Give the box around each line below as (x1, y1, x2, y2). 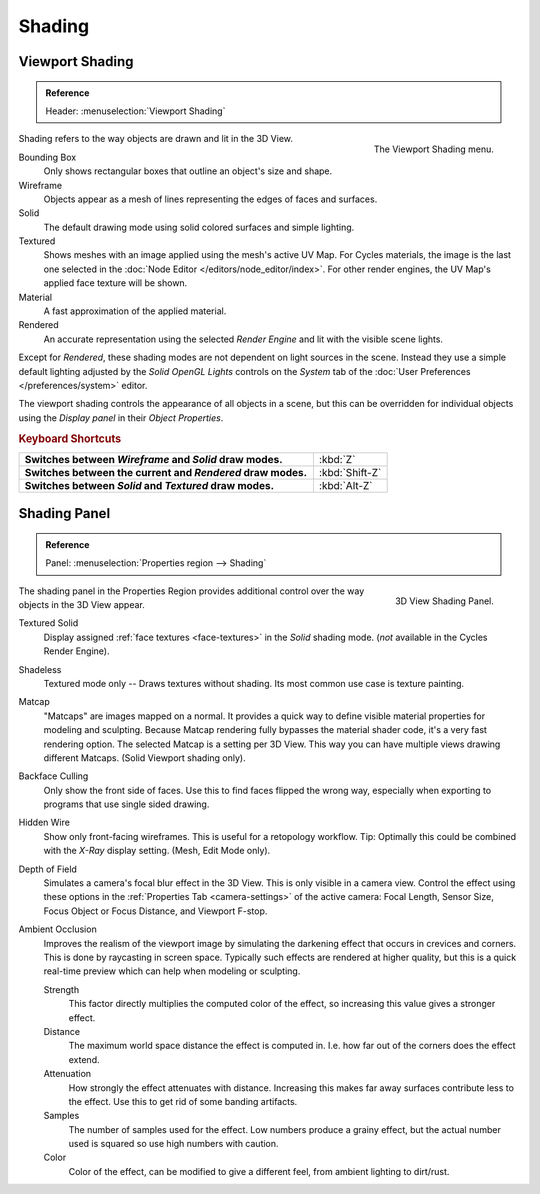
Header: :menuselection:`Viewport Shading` (45, 105, 226, 117)
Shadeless (18, 663, 62, 675)
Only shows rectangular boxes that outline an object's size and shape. (43, 165, 333, 177)
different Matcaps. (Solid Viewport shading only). (43, 751, 246, 764)
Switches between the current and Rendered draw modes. (24, 465, 308, 479)
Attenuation (43, 1068, 92, 1080)
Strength (43, 983, 80, 995)
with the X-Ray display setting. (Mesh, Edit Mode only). (43, 845, 271, 857)
